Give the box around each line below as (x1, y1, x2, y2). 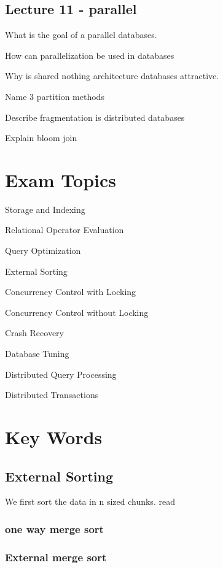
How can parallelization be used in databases (5, 48, 174, 61)
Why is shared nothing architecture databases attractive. (5, 69, 219, 82)
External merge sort (5, 549, 107, 564)
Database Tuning (5, 347, 69, 360)
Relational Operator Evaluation (5, 223, 124, 236)
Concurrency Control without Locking (5, 305, 149, 318)
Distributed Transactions (5, 388, 99, 401)
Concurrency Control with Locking (5, 285, 136, 298)
